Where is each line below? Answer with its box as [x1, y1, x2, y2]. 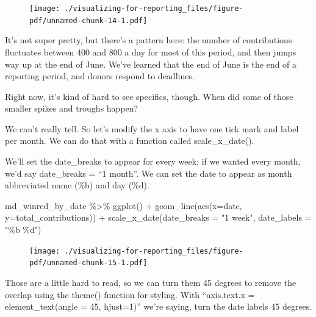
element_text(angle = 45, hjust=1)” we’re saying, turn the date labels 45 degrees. [5, 300, 312, 313]
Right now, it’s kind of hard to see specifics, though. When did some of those [5, 90, 293, 102]
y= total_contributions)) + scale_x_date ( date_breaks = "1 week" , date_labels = [5, 211, 312, 224]
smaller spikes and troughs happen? [5, 102, 138, 115]
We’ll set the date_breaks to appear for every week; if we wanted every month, [5, 155, 301, 168]
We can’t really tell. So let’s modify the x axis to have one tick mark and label [5, 122, 299, 135]
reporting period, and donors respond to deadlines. [5, 69, 195, 82]
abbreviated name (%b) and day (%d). [5, 179, 149, 191]
